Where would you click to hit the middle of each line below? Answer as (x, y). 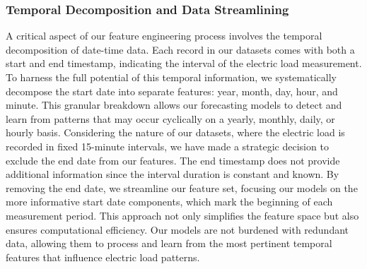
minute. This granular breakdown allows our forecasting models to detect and (174, 105)
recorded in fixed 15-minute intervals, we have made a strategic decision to (167, 146)
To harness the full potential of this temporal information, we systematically (171, 77)
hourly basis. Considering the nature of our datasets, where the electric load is (175, 132)
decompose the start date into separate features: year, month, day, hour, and (172, 91)
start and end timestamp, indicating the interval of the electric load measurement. (184, 63)
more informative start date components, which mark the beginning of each (169, 202)
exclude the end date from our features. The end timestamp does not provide (173, 160)
